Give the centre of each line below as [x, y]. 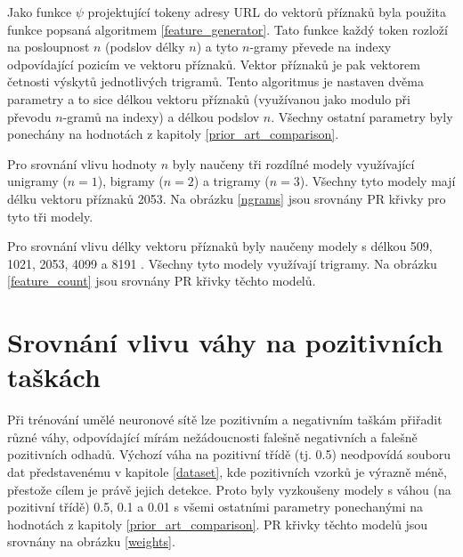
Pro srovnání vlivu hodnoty [82, 163]
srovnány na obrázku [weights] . [91, 541]
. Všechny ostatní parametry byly [362, 116]
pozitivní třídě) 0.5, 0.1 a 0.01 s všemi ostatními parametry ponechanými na [215, 507]
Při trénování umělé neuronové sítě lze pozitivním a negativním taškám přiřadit [225, 420]
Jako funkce [40, 12]
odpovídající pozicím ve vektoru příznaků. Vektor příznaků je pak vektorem [214, 64]
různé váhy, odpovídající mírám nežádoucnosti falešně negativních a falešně [212, 436]
